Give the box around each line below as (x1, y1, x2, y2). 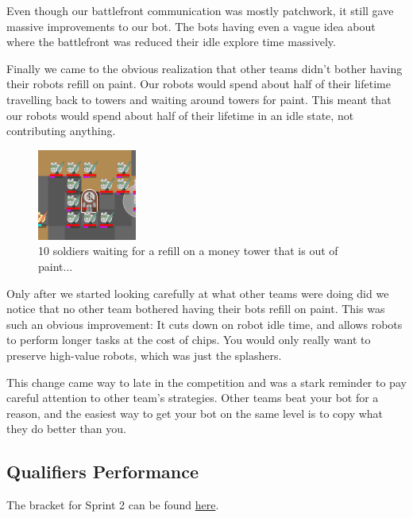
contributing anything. (6, 122, 116, 139)
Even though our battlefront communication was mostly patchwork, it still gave (6, 2, 394, 18)
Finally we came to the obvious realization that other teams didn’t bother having (6, 60, 403, 76)
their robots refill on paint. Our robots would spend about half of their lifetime (6, 75, 391, 92)
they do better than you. (6, 420, 126, 437)
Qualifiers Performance (6, 459, 199, 484)
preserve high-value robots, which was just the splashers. (6, 346, 282, 363)
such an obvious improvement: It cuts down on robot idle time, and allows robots (6, 315, 403, 332)
